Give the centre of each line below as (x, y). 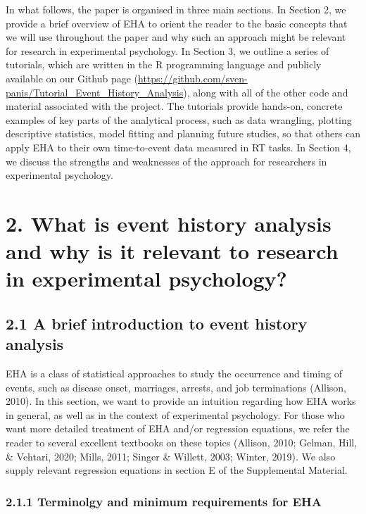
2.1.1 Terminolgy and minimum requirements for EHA (164, 501)
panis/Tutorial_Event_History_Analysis (95, 92)
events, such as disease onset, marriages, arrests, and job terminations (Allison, (176, 387)
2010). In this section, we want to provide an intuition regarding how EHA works (181, 401)
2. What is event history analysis (169, 223)
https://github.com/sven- (193, 78)
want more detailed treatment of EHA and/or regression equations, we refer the (178, 428)
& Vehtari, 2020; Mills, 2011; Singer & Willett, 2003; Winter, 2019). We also (171, 456)
